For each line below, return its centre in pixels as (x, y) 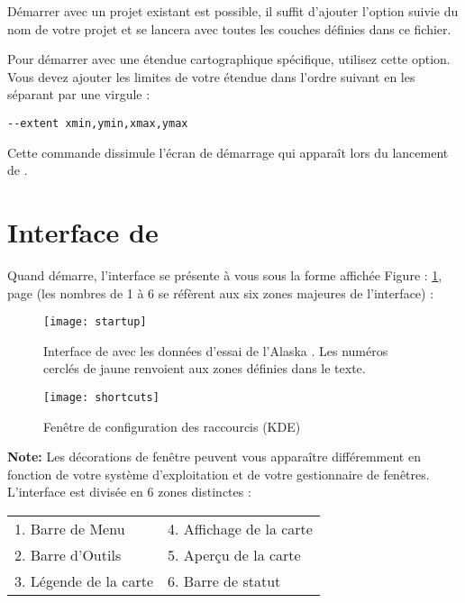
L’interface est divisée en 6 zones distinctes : (129, 492)
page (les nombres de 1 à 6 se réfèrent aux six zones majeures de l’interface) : (221, 292)
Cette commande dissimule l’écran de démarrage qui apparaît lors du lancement (228, 152)
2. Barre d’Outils (68, 555)
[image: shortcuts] (101, 397)
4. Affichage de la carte (240, 529)
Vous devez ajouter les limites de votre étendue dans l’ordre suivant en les (211, 76)
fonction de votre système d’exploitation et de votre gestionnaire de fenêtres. (219, 474)
